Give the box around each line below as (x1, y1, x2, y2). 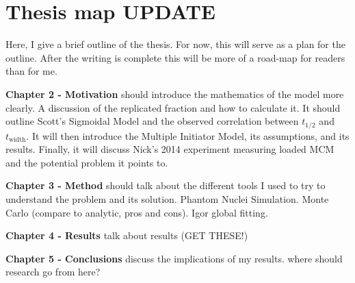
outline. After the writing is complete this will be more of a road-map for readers (5, 50, 345, 64)
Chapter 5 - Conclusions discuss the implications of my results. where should (5, 251, 343, 265)
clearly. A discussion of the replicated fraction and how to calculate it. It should (5, 100, 341, 114)
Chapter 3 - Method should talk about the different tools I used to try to (5, 178, 326, 193)
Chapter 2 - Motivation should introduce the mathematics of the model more (5, 86, 344, 101)
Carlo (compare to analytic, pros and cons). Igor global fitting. (5, 205, 268, 219)
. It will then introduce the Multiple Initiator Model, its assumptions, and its (26, 128, 350, 143)
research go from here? (5, 264, 101, 279)
